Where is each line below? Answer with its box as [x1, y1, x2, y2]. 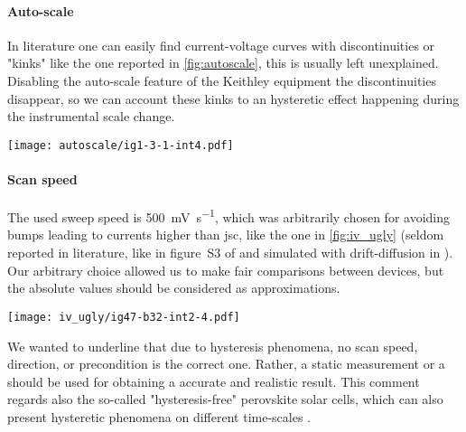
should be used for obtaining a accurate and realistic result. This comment [7, 371, 420, 390]
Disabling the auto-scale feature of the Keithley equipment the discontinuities [7, 70, 436, 89]
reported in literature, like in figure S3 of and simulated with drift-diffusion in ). [7, 243, 453, 262]
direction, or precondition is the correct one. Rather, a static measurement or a [7, 354, 445, 373]
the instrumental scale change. [7, 107, 175, 126]
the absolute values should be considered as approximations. [7, 278, 340, 297]
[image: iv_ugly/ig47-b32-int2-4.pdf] [7, 310, 240, 324]
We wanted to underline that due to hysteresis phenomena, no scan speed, [7, 336, 418, 355]
